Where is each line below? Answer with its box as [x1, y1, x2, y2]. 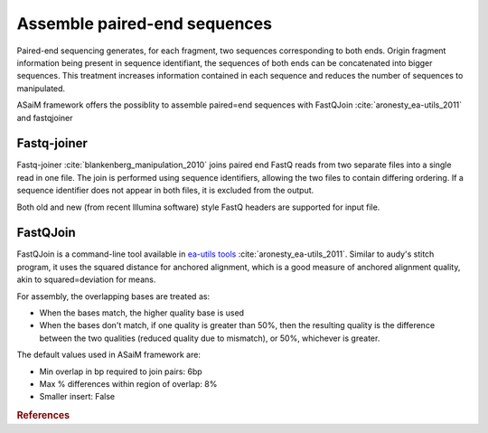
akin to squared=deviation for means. [16, 274, 156, 285]
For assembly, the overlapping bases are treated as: [16, 290, 211, 302]
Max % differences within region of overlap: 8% [39, 379, 218, 389]
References [16, 409, 70, 422]
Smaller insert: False [39, 391, 116, 402]
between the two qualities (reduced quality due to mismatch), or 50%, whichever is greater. [39, 333, 380, 344]
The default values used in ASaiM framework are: [16, 349, 201, 361]
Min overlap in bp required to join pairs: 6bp [39, 366, 202, 377]
